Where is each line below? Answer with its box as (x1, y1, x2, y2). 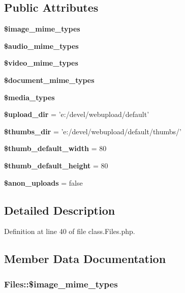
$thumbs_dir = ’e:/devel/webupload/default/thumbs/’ (4, 126, 182, 136)
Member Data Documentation (4, 251, 166, 267)
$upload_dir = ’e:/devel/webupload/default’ (4, 109, 149, 120)
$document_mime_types (4, 74, 95, 85)
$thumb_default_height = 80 (4, 160, 108, 170)
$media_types (4, 92, 55, 102)
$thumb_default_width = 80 (4, 143, 107, 154)
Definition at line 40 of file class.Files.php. (4, 226, 135, 237)
